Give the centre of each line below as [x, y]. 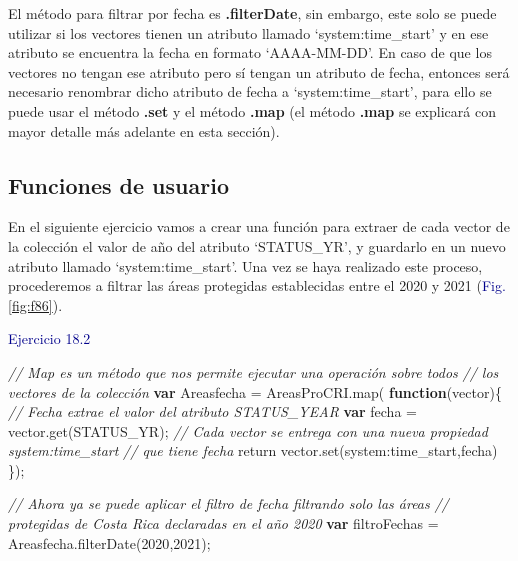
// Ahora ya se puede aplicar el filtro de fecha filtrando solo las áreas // [228, 503]
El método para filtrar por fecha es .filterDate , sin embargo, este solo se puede [252, 13]
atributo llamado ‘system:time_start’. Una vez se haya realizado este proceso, [245, 265]
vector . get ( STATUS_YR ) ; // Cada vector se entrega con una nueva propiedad [248, 430]
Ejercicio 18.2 [49, 338]
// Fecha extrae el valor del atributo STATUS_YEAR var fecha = [212, 411]
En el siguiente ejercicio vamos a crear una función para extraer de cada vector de [259, 226]
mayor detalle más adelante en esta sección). [144, 130]
